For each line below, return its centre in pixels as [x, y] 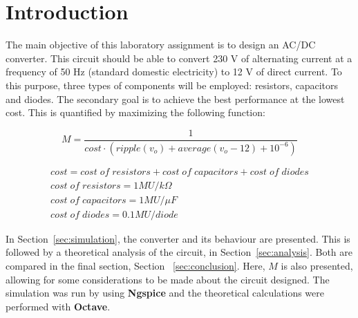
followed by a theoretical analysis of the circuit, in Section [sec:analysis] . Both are [179, 252]
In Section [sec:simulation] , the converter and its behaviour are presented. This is [178, 238]
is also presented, [317, 265]
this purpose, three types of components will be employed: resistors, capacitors [172, 85]
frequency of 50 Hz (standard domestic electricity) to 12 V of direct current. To [174, 72]
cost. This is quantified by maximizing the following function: [135, 112]
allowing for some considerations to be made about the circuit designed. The [168, 279]
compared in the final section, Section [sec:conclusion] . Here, [135, 265]
